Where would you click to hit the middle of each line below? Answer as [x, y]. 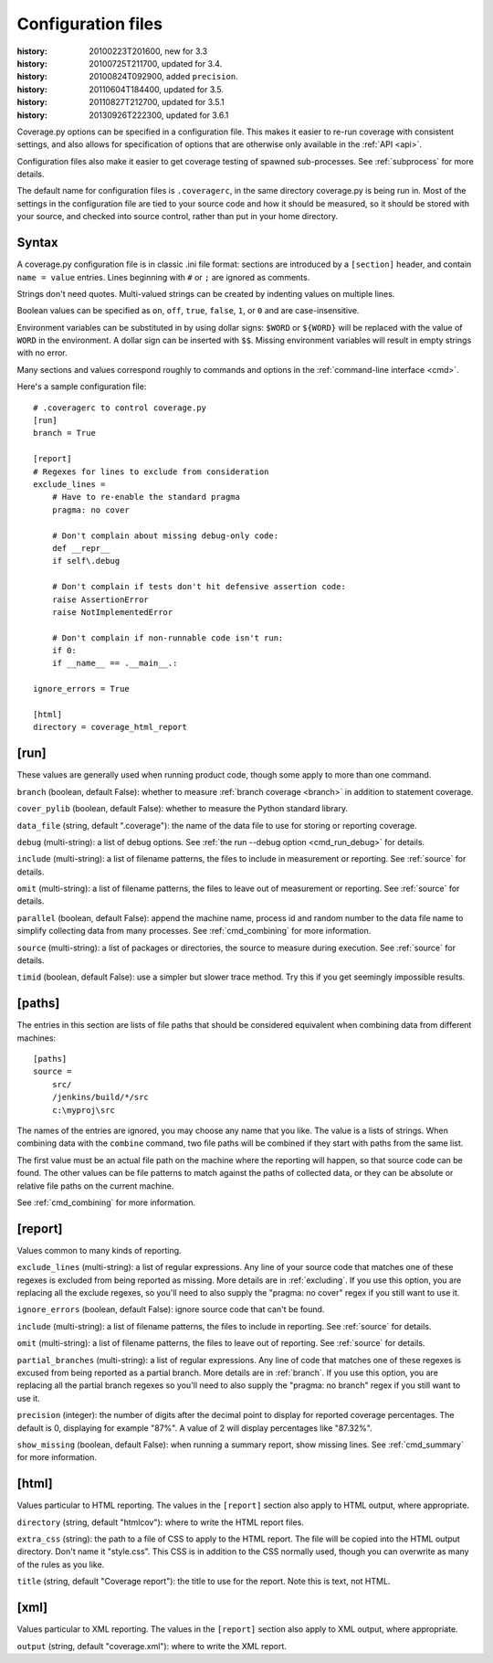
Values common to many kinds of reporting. [99, 1250]
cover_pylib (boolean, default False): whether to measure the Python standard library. [183, 809]
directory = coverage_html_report [110, 727]
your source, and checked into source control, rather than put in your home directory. [178, 217]
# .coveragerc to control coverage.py [120, 408]
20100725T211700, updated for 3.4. [156, 63]
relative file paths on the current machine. [95, 1186]
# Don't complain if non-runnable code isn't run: [168, 638]
